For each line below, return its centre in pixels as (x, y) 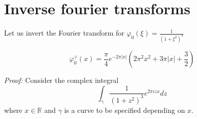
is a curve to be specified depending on (125, 110)
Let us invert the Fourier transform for (64, 33)
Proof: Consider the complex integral (61, 80)
